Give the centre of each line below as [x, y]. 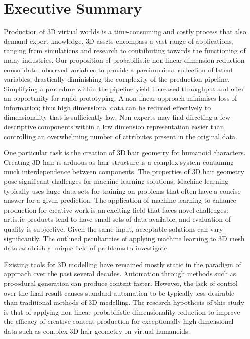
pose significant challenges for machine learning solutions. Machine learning [116, 181]
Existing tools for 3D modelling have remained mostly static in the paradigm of [123, 264]
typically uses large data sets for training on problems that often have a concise [122, 190]
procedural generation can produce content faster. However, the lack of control [121, 283]
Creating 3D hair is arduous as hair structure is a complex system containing [119, 162]
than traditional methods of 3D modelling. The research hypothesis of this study [124, 302]
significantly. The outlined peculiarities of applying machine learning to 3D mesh [124, 238]
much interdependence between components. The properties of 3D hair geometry [124, 171]
